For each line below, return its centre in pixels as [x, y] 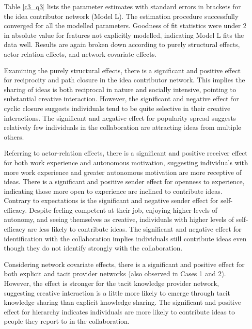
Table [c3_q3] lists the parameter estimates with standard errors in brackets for [122, 6]
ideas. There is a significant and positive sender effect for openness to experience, [124, 181]
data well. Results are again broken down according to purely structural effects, [122, 44]
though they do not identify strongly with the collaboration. [93, 248]
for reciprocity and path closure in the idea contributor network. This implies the [125, 80]
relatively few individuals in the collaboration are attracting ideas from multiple [123, 127]
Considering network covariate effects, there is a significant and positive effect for [124, 264]
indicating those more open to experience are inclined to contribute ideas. [113, 191]
